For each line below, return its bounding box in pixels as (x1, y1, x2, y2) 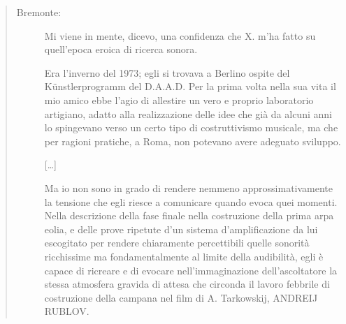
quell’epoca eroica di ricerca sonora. (44, 42, 198, 57)
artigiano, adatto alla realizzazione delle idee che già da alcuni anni (44, 106, 332, 121)
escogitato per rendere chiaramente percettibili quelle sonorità (44, 235, 310, 250)
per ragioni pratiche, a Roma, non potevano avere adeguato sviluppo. (44, 133, 341, 148)
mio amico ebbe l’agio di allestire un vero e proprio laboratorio (44, 92, 314, 107)
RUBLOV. (44, 304, 89, 318)
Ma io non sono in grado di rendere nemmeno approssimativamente (44, 180, 333, 195)
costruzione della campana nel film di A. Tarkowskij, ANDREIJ (44, 290, 318, 304)
